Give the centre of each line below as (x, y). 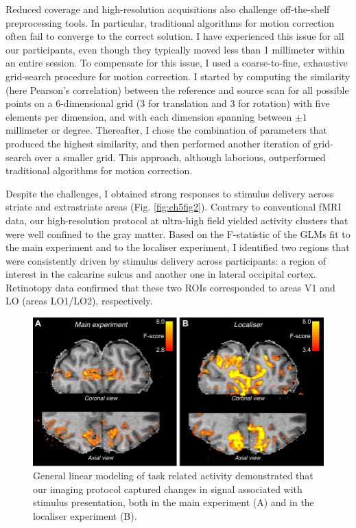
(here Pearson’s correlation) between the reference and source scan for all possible (177, 89)
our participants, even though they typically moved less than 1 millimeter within (175, 49)
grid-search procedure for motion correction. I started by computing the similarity (178, 76)
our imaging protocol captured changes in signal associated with (168, 489)
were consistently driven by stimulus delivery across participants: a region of (166, 260)
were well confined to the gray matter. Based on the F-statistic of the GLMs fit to (178, 233)
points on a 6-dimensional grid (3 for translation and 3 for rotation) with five (168, 103)
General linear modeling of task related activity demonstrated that (173, 476)
